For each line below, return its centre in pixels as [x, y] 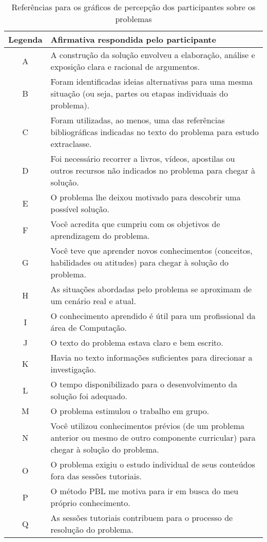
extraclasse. [71, 144]
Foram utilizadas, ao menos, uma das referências [138, 120]
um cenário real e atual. [93, 301]
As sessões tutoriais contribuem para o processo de [142, 518]
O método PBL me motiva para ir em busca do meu [145, 491]
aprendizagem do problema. [100, 236]
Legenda [25, 39]
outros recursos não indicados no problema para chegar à [153, 170]
